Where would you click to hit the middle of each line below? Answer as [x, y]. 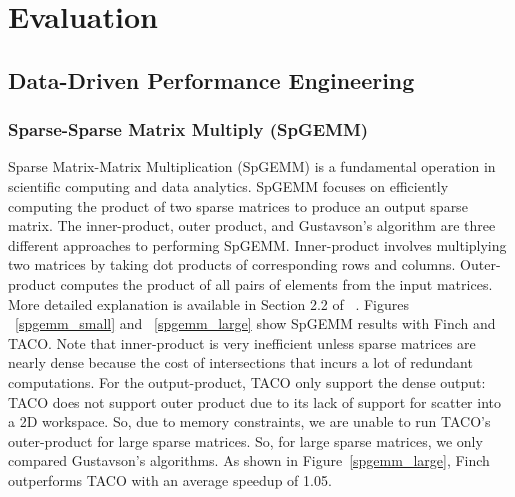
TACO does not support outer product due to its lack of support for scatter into [254, 401]
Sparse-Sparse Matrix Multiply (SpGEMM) [188, 129]
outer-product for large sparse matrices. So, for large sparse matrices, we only [245, 440]
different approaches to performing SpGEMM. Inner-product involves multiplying [257, 244]
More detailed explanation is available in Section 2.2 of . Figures [209, 303]
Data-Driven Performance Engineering [211, 79]
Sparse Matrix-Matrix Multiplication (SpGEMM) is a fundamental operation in [252, 166]
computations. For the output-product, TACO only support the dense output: [247, 381]
